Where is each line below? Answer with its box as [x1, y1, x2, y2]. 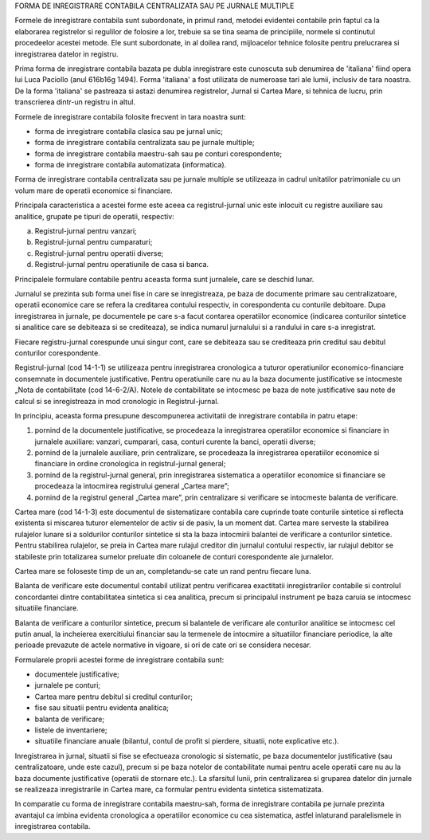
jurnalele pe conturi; [34, 681, 101, 690]
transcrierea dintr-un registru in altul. [14, 97, 135, 107]
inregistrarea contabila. [14, 822, 91, 831]
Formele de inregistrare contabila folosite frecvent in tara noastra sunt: [14, 112, 246, 121]
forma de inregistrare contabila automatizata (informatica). [34, 160, 227, 170]
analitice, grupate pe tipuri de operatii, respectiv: [14, 211, 174, 221]
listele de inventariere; [34, 725, 107, 735]
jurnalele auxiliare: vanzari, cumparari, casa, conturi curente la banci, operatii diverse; [34, 437, 316, 446]
